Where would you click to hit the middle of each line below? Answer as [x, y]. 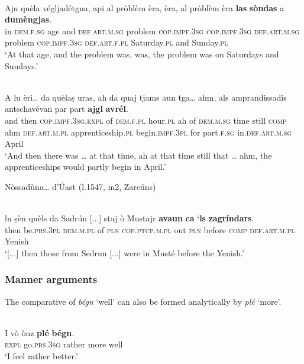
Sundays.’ [22, 65]
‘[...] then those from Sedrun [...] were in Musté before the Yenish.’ [124, 252]
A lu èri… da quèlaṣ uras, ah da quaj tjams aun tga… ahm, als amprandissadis [146, 97]
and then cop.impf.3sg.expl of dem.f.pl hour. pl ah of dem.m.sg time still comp [146, 120]
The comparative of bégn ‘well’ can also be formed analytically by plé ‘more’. [143, 301]
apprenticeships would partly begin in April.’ [85, 167]
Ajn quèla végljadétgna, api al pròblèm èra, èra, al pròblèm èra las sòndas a [145, 7]
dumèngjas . [28, 19]
